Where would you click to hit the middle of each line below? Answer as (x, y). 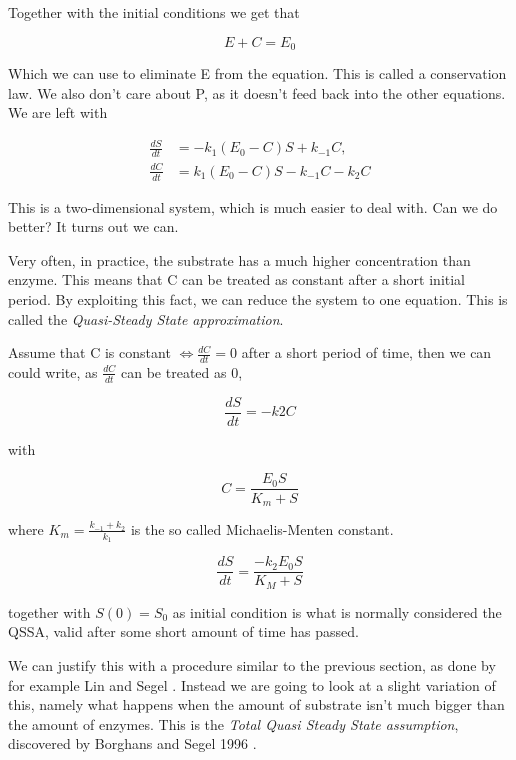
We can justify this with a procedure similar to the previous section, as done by (252, 664)
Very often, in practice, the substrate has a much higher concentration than (239, 259)
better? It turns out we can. (93, 226)
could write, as (53, 371)
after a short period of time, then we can (366, 352)
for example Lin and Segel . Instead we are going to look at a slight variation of (252, 684)
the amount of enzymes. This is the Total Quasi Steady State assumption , (233, 723)
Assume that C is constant (89, 352)
